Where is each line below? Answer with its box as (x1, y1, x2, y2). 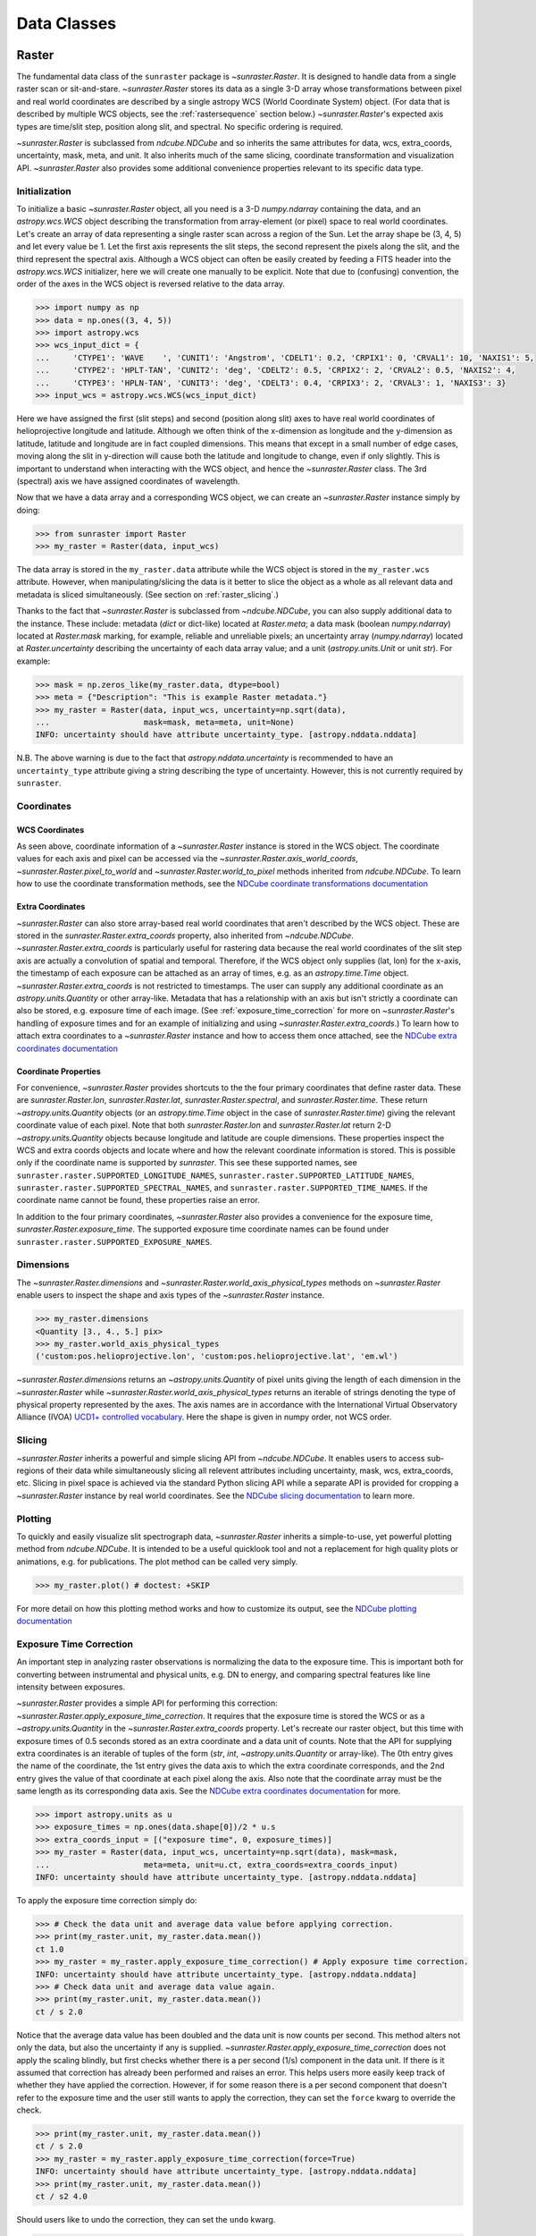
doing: (16, 504, 40, 515)
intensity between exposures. (16, 1681, 125, 1692)
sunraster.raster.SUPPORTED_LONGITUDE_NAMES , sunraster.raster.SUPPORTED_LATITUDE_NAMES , (16, 1170, 415, 1181)
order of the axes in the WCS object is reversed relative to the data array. (16, 278, 286, 290)
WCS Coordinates (16, 824, 85, 835)
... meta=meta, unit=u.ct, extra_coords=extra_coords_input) (35, 1859, 398, 1869)
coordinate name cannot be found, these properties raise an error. (16, 1195, 261, 1206)
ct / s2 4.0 (35, 2191, 88, 2202)
